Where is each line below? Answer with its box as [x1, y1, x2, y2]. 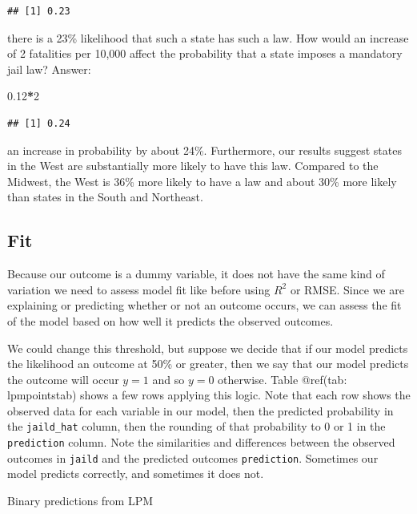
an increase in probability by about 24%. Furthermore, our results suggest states [7, 141, 402, 158]
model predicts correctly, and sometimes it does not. [7, 465, 264, 482]
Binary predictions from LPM [7, 492, 154, 509]
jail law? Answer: [7, 60, 91, 77]
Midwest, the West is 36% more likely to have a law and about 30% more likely [7, 172, 397, 189]
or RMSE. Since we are [290, 281, 404, 297]
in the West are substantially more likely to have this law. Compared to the [7, 157, 379, 174]
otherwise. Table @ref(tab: [218, 370, 347, 387]
